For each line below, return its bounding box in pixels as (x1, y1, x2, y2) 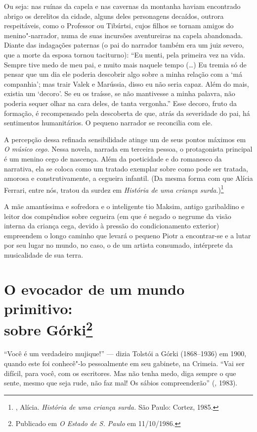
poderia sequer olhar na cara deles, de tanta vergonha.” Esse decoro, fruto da (4, 98, 237, 108)
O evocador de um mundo (4, 278, 185, 299)
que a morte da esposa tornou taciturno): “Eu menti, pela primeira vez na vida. (4, 49, 246, 59)
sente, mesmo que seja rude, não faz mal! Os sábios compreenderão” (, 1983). (4, 378, 238, 388)
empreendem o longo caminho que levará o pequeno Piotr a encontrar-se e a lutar (4, 230, 251, 240)
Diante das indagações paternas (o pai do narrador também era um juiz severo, (4, 40, 244, 50)
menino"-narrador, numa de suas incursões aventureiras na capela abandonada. (4, 30, 243, 40)
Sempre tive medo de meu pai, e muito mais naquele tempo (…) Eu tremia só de (4, 59, 247, 69)
